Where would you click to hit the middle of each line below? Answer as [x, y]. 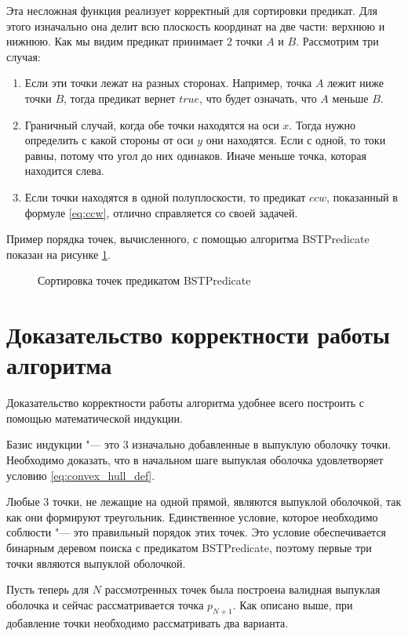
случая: [24, 56]
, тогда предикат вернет [120, 98]
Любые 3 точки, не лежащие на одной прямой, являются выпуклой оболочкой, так [204, 502]
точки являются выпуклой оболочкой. [96, 563]
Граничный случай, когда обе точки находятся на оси [152, 124]
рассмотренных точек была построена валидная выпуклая [242, 589]
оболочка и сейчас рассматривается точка [105, 604]
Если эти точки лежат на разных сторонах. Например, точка [168, 83]
